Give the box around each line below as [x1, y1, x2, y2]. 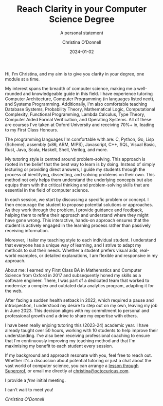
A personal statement [60, 30, 104, 36]
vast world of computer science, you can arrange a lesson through [5, 363, 139, 369]
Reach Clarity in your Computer [17, 3, 147, 15]
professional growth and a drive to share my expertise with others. [5, 313, 138, 318]
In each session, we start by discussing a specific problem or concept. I [5, 196, 149, 203]
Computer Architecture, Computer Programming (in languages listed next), [5, 96, 155, 102]
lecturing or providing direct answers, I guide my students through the [5, 166, 145, 172]
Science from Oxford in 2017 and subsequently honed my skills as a [5, 272, 141, 278]
